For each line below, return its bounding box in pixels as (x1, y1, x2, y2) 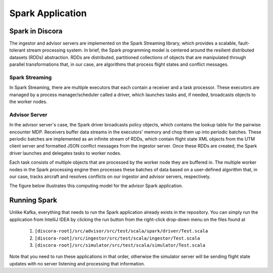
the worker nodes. (9, 99, 48, 105)
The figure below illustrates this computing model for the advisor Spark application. (9, 183, 183, 189)
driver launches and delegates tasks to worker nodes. (9, 150, 121, 156)
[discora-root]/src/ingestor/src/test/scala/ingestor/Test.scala (34, 235, 200, 241)
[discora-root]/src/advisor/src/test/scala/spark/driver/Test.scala (34, 228, 208, 234)
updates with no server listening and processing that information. (9, 260, 145, 266)
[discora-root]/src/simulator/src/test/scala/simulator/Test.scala (34, 242, 206, 248)
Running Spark (9, 196, 58, 205)
